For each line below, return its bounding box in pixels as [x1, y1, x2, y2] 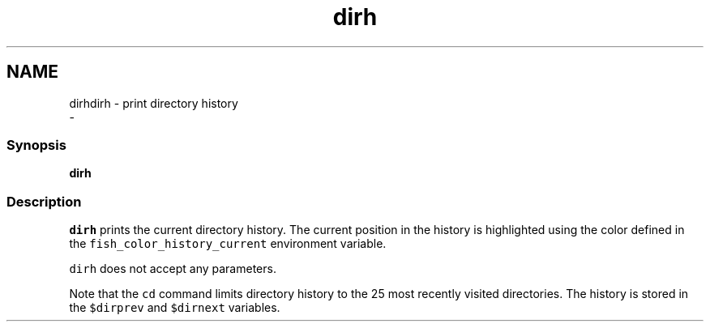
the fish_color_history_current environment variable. [69, 236, 387, 251]
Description [6, 193, 82, 210]
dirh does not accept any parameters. [69, 262, 276, 276]
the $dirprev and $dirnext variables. [69, 300, 280, 315]
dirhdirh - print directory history [69, 96, 238, 110]
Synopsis [6, 136, 66, 153]
